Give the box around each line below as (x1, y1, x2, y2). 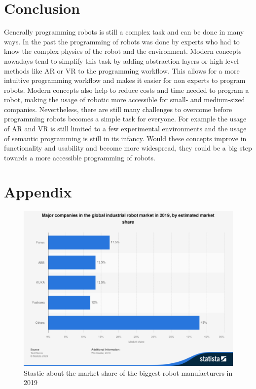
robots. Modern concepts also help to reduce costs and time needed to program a (4, 84, 249, 95)
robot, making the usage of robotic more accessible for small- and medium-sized (4, 94, 245, 105)
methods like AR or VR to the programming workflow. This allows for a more (4, 65, 240, 76)
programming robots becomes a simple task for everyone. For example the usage (4, 114, 247, 124)
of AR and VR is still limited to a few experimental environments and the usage (4, 123, 247, 134)
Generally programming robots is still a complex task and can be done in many (4, 27, 244, 37)
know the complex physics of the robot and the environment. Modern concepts (4, 46, 242, 56)
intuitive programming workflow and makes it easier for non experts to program (4, 75, 246, 85)
